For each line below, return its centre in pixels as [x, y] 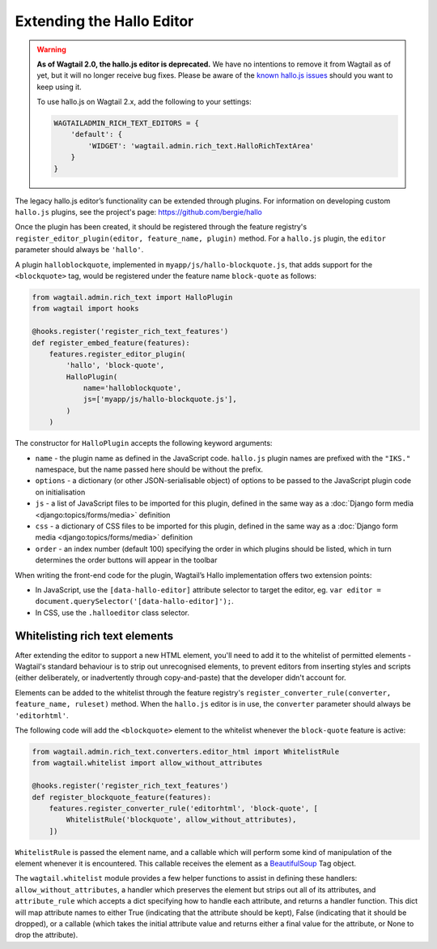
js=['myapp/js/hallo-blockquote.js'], [160, 400]
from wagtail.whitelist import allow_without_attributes [147, 763]
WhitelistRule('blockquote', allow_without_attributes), [181, 820]
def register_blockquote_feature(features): [122, 797]
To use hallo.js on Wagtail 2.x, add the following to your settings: [144, 102]
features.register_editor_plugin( [117, 354]
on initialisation [60, 492]
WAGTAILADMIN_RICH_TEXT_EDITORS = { [127, 123]
